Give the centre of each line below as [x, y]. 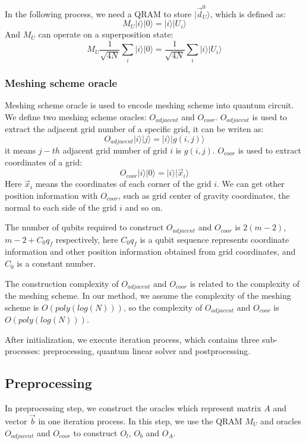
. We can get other [251, 184]
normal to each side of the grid [61, 207]
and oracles [281, 420]
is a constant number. [56, 263]
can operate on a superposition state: [106, 34]
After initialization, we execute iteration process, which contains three [132, 339]
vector [16, 420]
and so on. [144, 207]
